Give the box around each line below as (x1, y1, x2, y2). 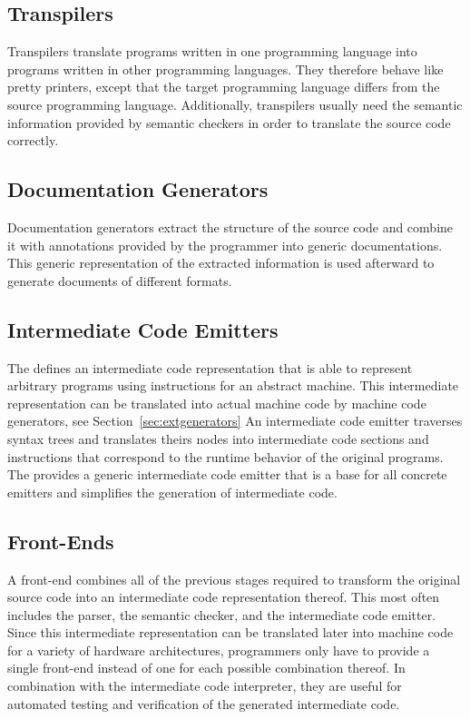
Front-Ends (7, 527, 114, 555)
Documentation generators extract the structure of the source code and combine (7, 217, 454, 236)
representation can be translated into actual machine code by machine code (7, 393, 426, 412)
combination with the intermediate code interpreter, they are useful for (7, 676, 402, 695)
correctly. (7, 131, 59, 150)
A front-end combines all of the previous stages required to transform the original (7, 569, 461, 588)
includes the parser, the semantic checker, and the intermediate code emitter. (7, 605, 436, 624)
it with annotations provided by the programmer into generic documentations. (7, 235, 443, 254)
